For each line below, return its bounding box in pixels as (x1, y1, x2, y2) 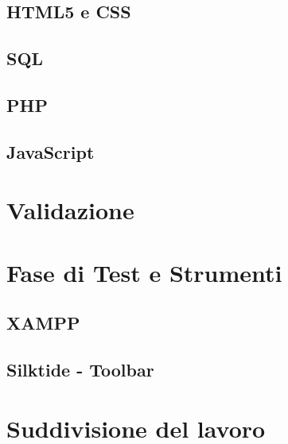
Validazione (6, 194, 134, 226)
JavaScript (6, 139, 95, 164)
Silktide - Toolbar (6, 357, 154, 382)
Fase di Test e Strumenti (6, 256, 282, 288)
